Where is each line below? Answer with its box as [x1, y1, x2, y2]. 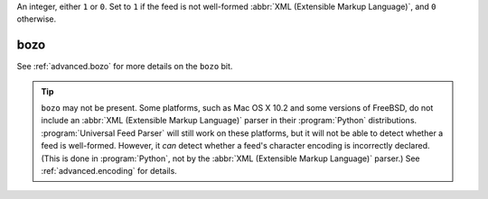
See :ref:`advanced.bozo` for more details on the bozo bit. [16, 61, 233, 72]
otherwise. [16, 14, 57, 24]
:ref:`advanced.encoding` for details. [41, 166, 178, 176]
